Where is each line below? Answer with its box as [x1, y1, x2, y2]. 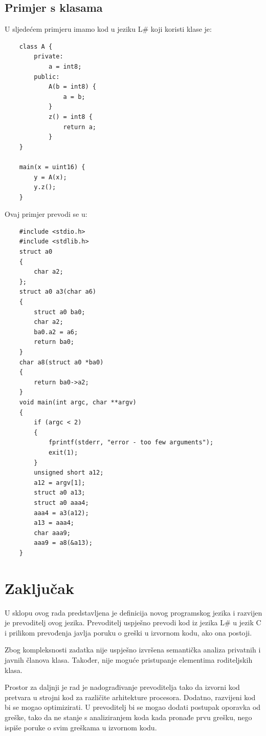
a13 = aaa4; [34, 519, 75, 527]
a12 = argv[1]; [34, 479, 85, 486]
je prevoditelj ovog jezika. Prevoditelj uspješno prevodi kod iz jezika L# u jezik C [5, 617, 261, 628]
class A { [19, 43, 53, 50]
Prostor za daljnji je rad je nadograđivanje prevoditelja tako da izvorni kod [5, 682, 240, 692]
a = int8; [48, 63, 82, 70]
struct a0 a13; [34, 489, 85, 497]
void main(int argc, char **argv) [19, 398, 137, 406]
